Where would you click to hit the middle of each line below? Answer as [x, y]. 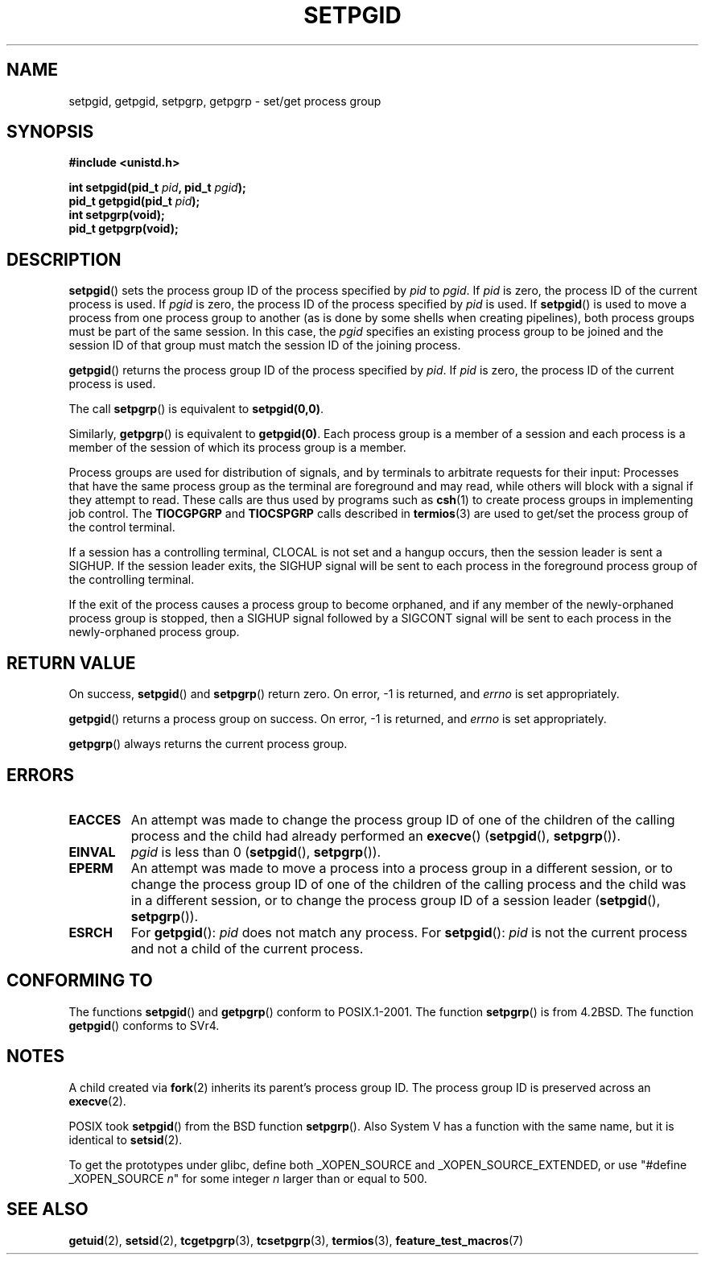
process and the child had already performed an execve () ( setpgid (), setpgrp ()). [376, 835]
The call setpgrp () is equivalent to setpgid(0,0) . [196, 409]
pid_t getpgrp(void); [124, 229]
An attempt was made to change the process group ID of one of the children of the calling [403, 819]
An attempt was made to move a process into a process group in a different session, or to [402, 868]
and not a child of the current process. [247, 948]
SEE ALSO [47, 1209]
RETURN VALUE [71, 663]
